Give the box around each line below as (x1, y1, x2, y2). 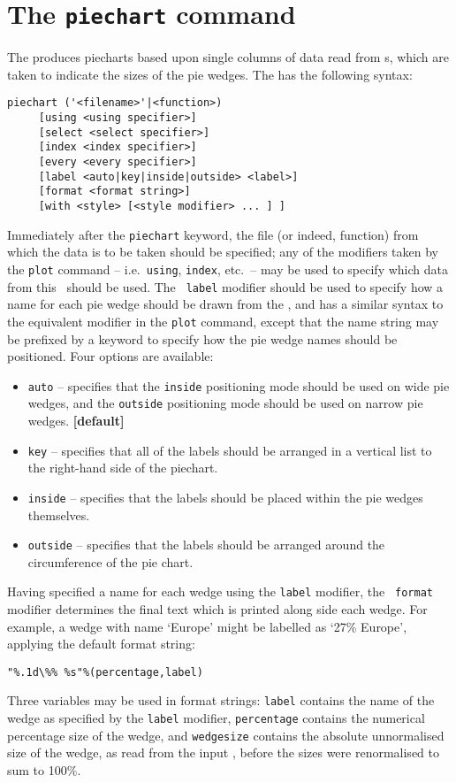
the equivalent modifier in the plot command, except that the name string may (7, 311, 439, 330)
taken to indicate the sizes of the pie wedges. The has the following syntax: (7, 65, 413, 83)
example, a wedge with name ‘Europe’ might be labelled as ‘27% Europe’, (7, 617, 407, 635)
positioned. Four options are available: (7, 347, 214, 365)
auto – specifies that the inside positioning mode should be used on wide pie (27, 376, 450, 395)
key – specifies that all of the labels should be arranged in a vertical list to (27, 441, 432, 459)
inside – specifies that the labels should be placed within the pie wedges (27, 487, 423, 506)
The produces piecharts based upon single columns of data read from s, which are (7, 48, 449, 66)
